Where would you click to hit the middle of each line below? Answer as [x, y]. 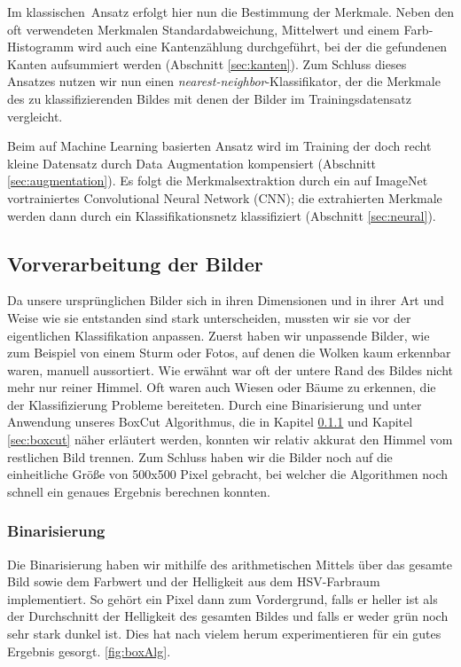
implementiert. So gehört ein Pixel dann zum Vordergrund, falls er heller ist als [223, 598]
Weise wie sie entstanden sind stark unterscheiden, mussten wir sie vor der [209, 317]
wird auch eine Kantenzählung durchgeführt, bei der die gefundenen [262, 47]
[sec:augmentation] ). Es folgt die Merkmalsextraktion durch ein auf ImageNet [218, 180]
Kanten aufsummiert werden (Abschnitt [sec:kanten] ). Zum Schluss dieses [207, 63]
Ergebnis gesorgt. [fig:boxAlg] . [89, 651]
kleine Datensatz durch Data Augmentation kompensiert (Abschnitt [192, 163]
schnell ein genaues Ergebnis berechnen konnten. [139, 491]
